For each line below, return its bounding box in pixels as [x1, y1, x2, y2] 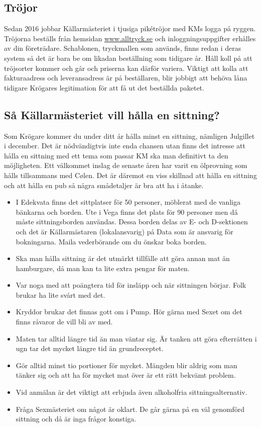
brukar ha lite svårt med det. [16, 289, 105, 300]
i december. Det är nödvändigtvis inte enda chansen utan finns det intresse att [4, 140, 245, 151]
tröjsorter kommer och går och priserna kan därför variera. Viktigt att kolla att [4, 62, 248, 73]
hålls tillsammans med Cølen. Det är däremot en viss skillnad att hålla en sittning [4, 169, 257, 180]
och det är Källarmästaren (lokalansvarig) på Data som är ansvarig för [16, 226, 233, 236]
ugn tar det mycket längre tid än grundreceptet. [16, 343, 164, 354]
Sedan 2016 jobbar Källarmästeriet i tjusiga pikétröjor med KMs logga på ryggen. [4, 23, 256, 34]
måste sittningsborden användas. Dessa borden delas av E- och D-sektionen [16, 216, 248, 227]
